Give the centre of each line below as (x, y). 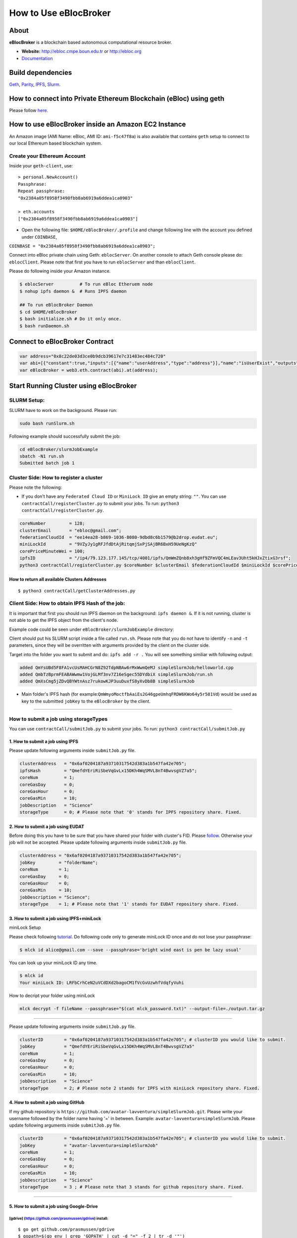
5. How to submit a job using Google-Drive (53, 1206)
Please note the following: (35, 487)
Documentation (37, 58)
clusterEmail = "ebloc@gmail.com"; (71, 530)
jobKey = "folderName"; (59, 862)
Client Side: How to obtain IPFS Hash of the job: (67, 603)
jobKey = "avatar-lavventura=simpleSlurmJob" (89, 1145)
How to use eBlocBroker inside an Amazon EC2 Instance (98, 125)
